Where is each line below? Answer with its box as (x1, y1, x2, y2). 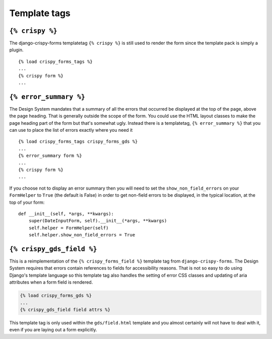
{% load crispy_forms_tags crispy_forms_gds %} (18, 139, 138, 144)
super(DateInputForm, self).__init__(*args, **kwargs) (28, 218, 167, 224)
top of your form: (9, 199, 45, 205)
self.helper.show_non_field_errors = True (28, 232, 135, 238)
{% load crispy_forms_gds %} (20, 293, 92, 299)
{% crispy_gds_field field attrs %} (20, 307, 111, 313)
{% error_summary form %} (18, 153, 83, 158)
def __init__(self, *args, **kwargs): (18, 211, 114, 216)
